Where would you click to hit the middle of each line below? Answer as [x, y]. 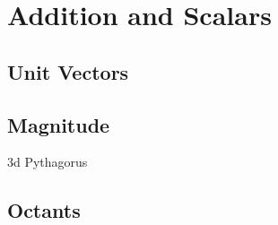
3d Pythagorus [48, 162]
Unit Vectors [68, 71]
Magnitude [59, 124]
